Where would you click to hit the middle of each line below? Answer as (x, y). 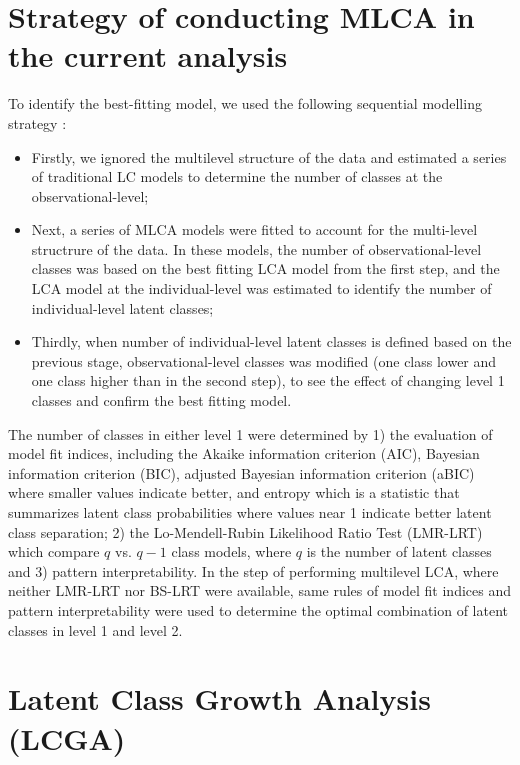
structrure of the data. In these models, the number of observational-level (256, 248)
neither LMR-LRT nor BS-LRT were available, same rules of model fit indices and (259, 590)
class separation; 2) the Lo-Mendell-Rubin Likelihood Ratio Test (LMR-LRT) (245, 531)
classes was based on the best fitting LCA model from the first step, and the (265, 268)
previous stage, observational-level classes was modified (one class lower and (264, 360)
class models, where (231, 551)
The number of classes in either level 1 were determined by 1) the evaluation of (250, 433)
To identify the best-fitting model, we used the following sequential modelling (245, 103)
